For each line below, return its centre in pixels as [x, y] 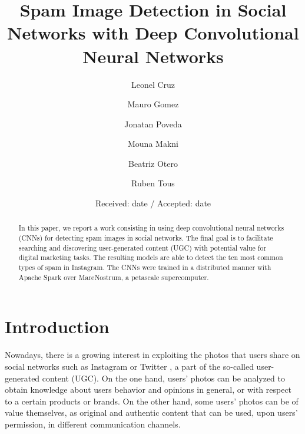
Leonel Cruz [153, 84]
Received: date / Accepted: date [153, 203]
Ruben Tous [153, 183]
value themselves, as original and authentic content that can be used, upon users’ [151, 412]
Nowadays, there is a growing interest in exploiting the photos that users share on [152, 355]
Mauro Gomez [153, 104]
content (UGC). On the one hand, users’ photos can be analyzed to [164, 378]
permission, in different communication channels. [93, 424]
